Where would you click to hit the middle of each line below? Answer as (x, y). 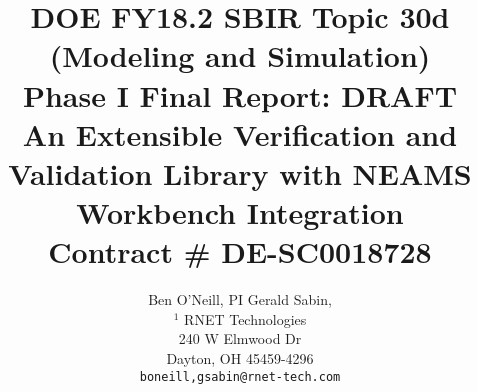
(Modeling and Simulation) (240, 55)
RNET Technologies (245, 318)
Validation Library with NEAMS (240, 172)
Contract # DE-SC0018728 (240, 251)
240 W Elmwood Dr (240, 338)
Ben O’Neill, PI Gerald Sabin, (240, 299)
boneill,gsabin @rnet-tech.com (240, 376)
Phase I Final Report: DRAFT (240, 94)
